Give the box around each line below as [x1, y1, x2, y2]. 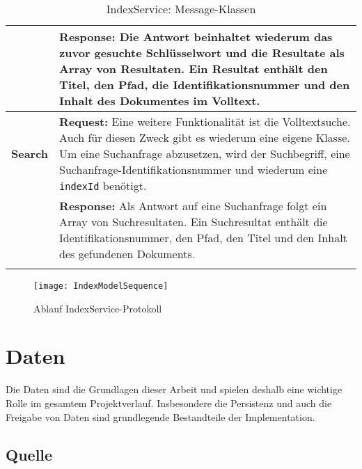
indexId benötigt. [59, 177, 147, 193]
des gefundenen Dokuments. [59, 246, 196, 262]
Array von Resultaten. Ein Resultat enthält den [59, 61, 328, 77]
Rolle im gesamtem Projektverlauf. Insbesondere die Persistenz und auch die [6, 395, 332, 410]
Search [11, 145, 49, 161]
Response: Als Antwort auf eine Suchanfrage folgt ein [59, 198, 327, 214]
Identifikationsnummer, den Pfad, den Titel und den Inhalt [59, 230, 347, 246]
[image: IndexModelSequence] [33, 281, 168, 291]
